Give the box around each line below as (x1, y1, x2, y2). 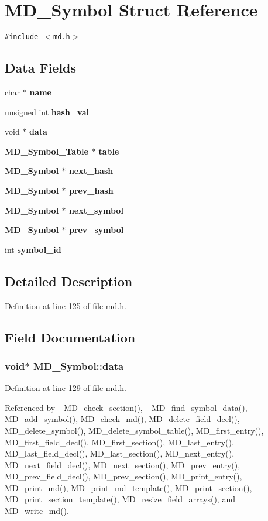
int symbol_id (5, 243, 61, 255)
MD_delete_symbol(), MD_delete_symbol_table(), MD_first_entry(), (5, 424, 264, 436)
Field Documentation (5, 328, 136, 346)
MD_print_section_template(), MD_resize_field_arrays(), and (5, 493, 235, 505)
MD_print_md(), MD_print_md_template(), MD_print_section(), (5, 481, 252, 493)
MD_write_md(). (5, 505, 69, 517)
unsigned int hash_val (5, 105, 89, 118)
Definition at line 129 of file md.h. (5, 382, 126, 394)
